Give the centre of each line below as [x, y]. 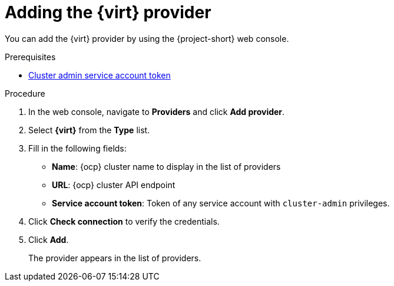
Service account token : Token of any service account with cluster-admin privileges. [221, 203]
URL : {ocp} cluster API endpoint [114, 185]
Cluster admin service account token [100, 75]
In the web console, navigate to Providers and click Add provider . [157, 111]
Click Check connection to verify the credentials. [124, 221]
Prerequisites [30, 57]
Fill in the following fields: [77, 148]
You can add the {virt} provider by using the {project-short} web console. [147, 38]
